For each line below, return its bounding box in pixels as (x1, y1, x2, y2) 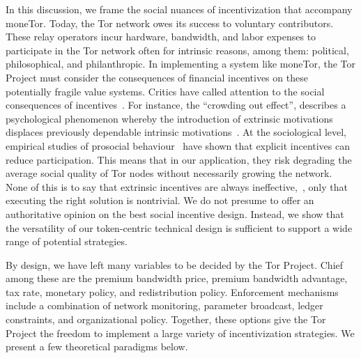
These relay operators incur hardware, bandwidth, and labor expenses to (6, 29, 316, 44)
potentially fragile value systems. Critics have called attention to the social (6, 84, 325, 98)
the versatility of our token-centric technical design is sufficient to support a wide (6, 220, 353, 235)
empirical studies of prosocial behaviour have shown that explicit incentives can (6, 138, 351, 153)
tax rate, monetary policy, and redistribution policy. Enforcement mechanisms (6, 284, 339, 299)
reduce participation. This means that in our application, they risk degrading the (6, 152, 352, 166)
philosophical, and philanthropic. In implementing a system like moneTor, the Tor (6, 56, 356, 71)
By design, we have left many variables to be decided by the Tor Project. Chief (6, 257, 344, 272)
